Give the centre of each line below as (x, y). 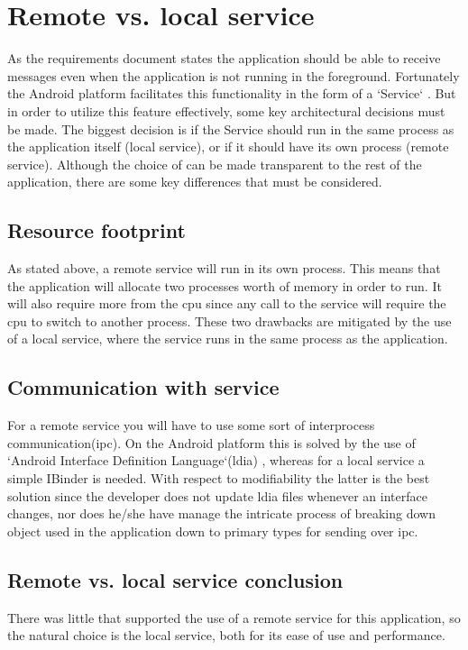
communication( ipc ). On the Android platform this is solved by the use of (211, 442)
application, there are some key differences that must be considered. (195, 182)
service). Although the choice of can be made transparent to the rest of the (215, 164)
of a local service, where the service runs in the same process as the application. (228, 339)
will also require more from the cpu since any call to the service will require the (227, 303)
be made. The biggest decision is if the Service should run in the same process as (231, 128)
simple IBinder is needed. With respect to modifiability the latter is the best (219, 478)
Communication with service (143, 387)
